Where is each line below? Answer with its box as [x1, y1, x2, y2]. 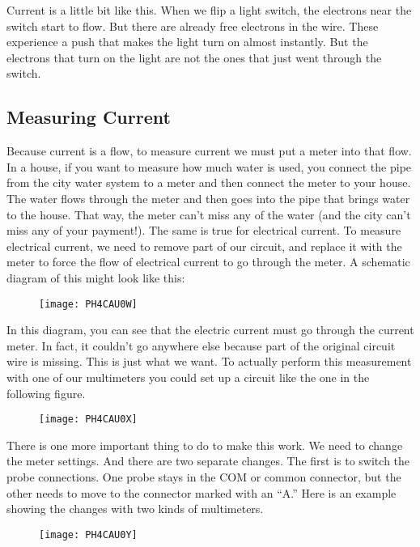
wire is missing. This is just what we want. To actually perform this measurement [6, 353, 412, 370]
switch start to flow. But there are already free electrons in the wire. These [6, 17, 379, 34]
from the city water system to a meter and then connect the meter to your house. [6, 174, 411, 191]
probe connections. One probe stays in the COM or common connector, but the [6, 468, 401, 485]
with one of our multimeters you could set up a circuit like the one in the [6, 368, 370, 385]
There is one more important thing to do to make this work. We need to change [6, 436, 403, 453]
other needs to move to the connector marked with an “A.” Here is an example [6, 484, 397, 501]
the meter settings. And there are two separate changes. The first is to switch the [6, 452, 410, 469]
